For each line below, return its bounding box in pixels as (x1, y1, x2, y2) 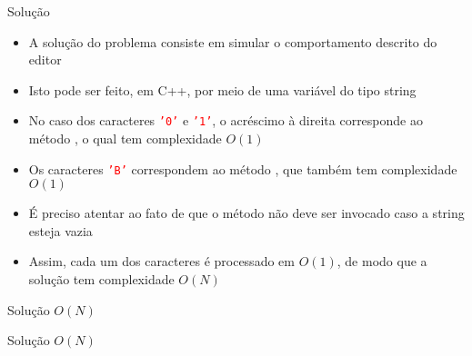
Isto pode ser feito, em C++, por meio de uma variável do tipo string (28, 80, 417, 99)
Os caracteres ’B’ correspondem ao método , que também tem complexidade (28, 159, 457, 178)
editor (28, 50, 62, 69)
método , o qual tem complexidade (28, 129, 222, 148)
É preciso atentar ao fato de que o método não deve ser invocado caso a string (28, 203, 465, 222)
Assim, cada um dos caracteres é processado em (28, 252, 295, 271)
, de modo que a (336, 252, 427, 271)
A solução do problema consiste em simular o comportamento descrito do (28, 32, 437, 51)
